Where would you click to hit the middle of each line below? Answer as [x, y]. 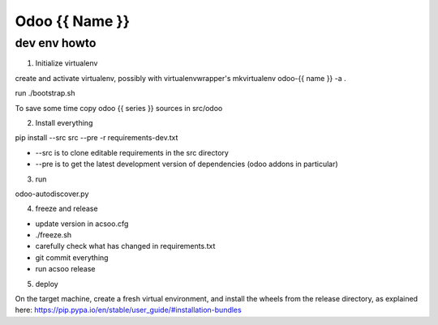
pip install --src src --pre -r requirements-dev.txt [97, 138]
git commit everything [72, 257]
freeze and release [67, 209]
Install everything [64, 122]
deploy [47, 284]
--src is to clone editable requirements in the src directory [132, 152]
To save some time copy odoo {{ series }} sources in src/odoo [119, 108]
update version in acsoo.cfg [82, 224]
